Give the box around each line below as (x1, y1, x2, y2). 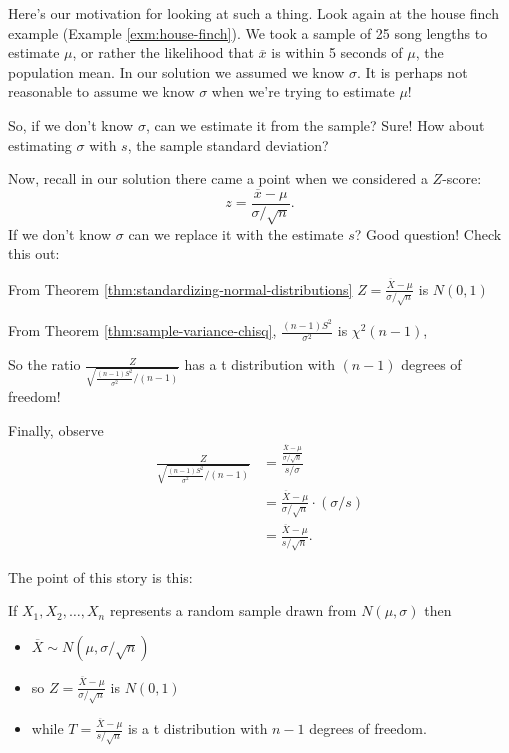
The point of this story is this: (8, 566, 193, 587)
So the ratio (8, 354, 81, 375)
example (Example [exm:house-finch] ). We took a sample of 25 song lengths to (8, 22, 488, 43)
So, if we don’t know (8, 114, 134, 135)
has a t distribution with (184, 354, 335, 375)
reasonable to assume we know (8, 81, 195, 102)
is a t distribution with (127, 718, 268, 739)
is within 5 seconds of (271, 42, 403, 63)
